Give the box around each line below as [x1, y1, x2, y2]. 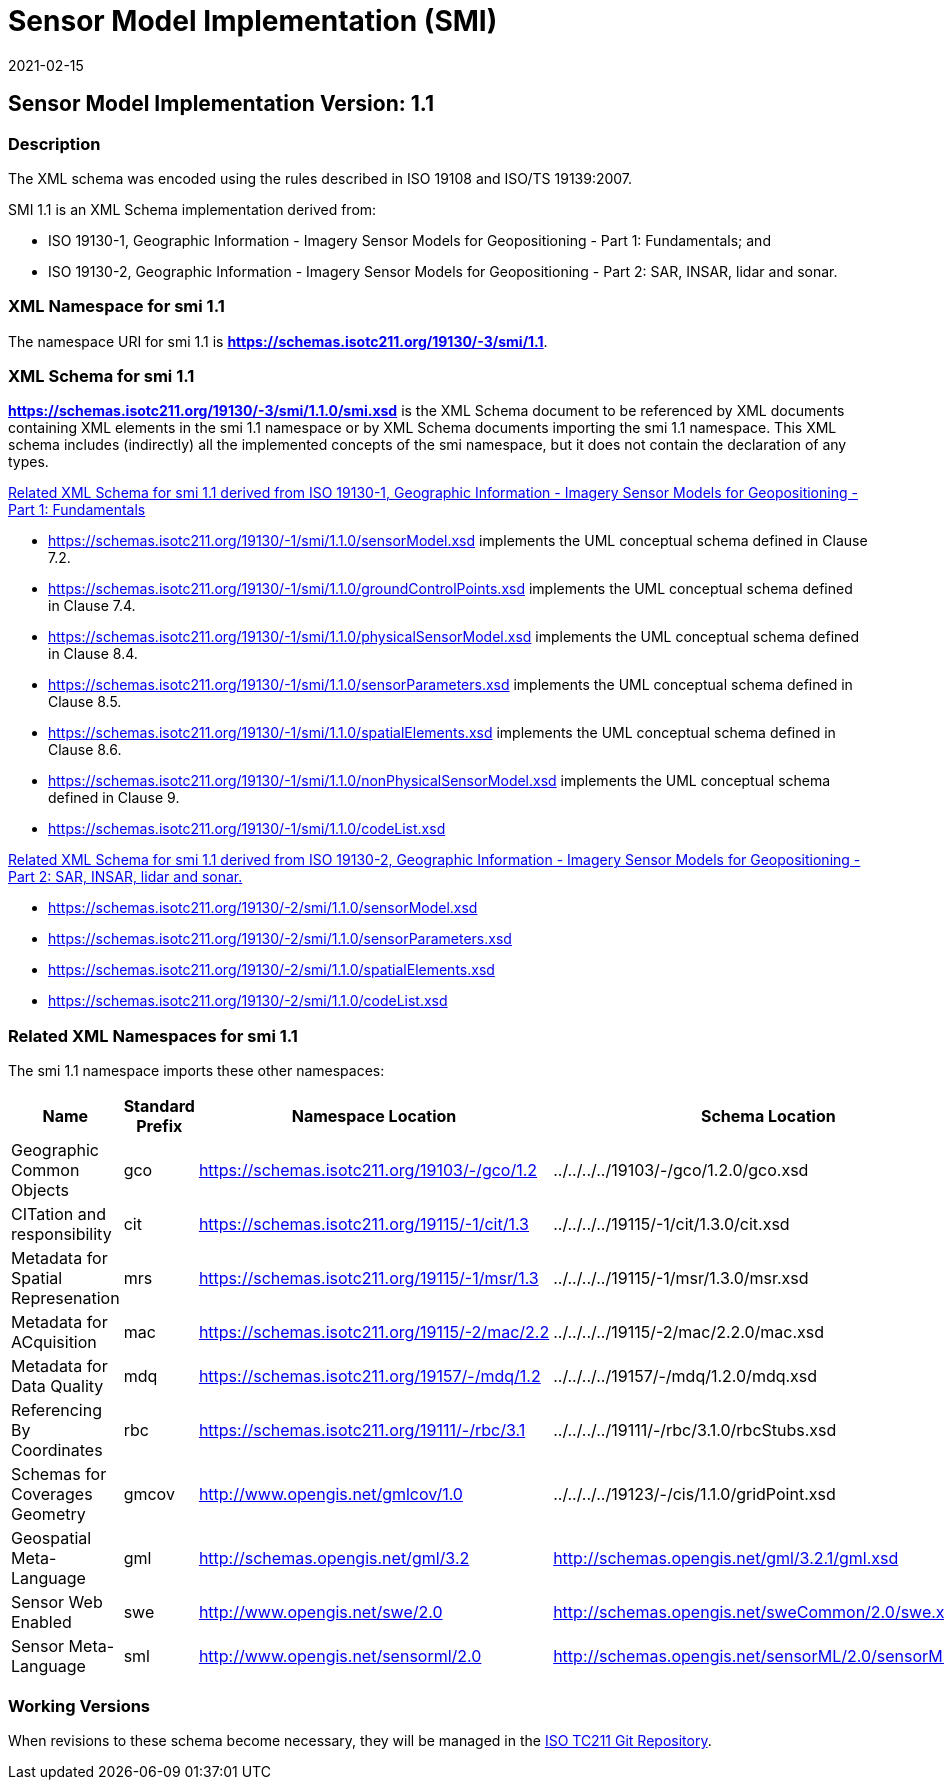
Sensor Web [11, 1592, 103, 1613]
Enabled [11, 1612, 72, 1633]
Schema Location [700, 1106, 836, 1127]
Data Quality [11, 1376, 104, 1397]
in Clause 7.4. [48, 597, 136, 615]
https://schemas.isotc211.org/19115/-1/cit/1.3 [198, 1214, 529, 1235]
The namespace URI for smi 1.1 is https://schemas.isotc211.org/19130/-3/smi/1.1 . [8, 332, 548, 350]
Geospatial [11, 1528, 92, 1549]
